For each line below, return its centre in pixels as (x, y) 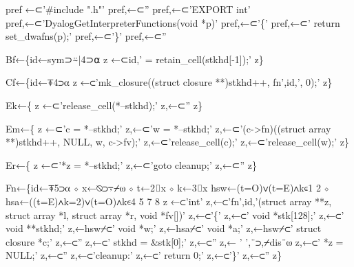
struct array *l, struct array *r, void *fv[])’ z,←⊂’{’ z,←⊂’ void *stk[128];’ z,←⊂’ (175, 214)
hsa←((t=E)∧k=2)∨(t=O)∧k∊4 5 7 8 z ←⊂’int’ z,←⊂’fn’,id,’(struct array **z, (169, 201)
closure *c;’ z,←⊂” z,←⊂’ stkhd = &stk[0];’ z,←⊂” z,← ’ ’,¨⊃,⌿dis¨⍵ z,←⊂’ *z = (175, 241)
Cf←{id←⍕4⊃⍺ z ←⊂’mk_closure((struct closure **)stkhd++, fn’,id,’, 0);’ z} (169, 82)
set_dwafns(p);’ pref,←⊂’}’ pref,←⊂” (86, 36)
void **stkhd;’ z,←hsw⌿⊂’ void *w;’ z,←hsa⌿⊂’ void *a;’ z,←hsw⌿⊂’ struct (164, 228)
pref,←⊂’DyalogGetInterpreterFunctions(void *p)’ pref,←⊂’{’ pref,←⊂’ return (173, 22)
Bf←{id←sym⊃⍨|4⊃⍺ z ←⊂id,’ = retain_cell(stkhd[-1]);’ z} (135, 59)
